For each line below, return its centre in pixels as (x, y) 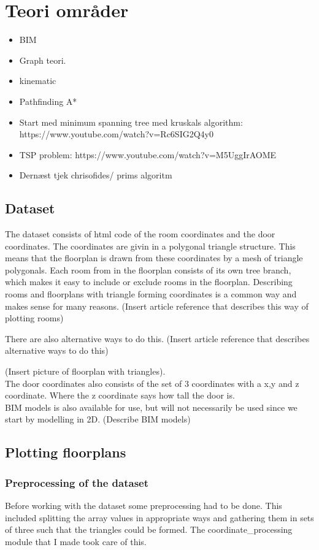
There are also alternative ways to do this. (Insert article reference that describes (157, 338)
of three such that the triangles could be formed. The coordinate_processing (149, 529)
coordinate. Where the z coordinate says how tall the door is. (120, 395)
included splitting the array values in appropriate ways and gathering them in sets (159, 517)
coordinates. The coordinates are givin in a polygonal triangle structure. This (150, 246)
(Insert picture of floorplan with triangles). (85, 371)
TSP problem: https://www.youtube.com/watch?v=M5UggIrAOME (148, 154)
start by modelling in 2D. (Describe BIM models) (98, 419)
